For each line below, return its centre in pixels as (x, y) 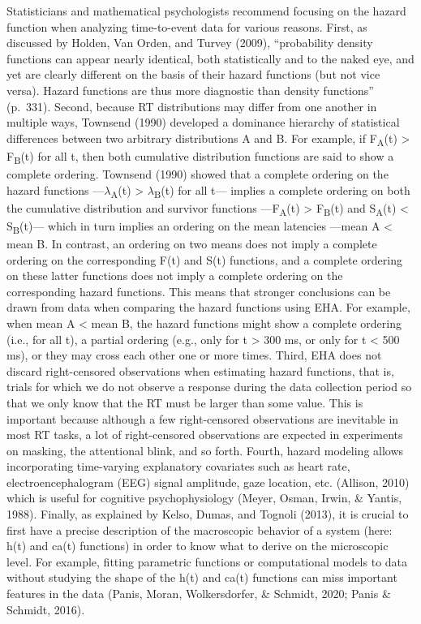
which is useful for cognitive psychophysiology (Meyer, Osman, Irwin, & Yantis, (204, 498)
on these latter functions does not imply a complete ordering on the (175, 275)
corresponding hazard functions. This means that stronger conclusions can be (199, 291)
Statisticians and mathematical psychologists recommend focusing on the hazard (206, 11)
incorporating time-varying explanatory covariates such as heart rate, (178, 466)
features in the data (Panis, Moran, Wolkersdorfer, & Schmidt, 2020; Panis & (199, 594)
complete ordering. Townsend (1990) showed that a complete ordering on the (198, 174)
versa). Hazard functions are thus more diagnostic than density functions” (190, 90)
